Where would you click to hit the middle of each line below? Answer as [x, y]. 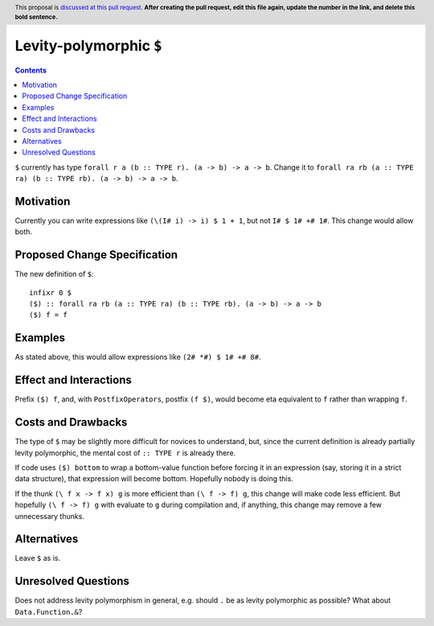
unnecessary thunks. [49, 516]
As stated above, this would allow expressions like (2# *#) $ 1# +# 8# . [138, 357]
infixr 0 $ [51, 292]
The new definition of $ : [54, 274]
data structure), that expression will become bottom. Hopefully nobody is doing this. [154, 479]
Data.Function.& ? [49, 612]
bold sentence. [36, 17]
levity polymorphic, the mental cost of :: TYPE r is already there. [125, 453]
